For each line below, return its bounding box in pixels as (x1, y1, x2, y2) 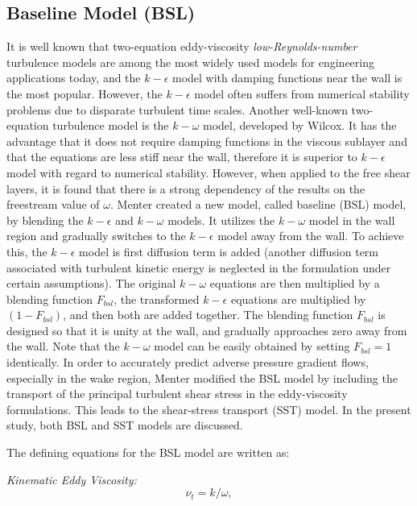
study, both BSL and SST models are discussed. (6, 417, 243, 433)
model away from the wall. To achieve (217, 227, 404, 244)
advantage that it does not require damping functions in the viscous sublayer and (6, 132, 407, 149)
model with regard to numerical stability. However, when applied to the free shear (6, 164, 411, 180)
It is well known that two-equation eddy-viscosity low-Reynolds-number (6, 38, 357, 55)
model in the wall (308, 211, 395, 228)
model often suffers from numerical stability (194, 85, 410, 102)
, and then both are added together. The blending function (63, 306, 353, 323)
